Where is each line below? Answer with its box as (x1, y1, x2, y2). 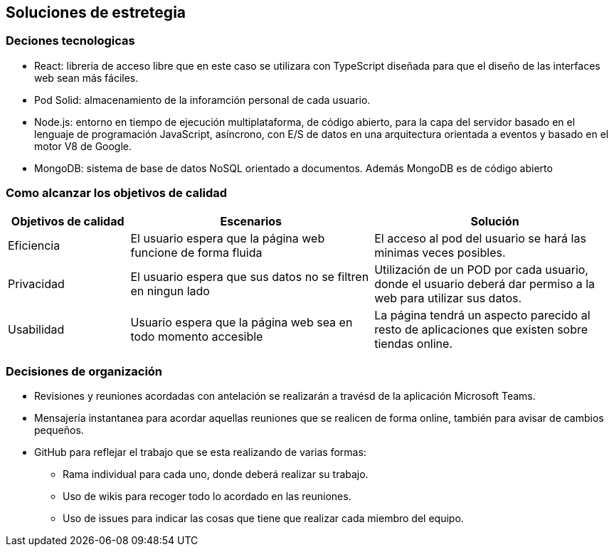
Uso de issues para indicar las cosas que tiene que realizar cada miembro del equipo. (63, 512, 464, 525)
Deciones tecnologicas (6, 33, 135, 48)
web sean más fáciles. (34, 71, 139, 84)
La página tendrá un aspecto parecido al (374, 307, 591, 322)
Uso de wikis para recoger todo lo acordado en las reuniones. (63, 490, 351, 503)
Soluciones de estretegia (6, 4, 186, 21)
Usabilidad (8, 322, 65, 336)
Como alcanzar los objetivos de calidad (6, 186, 228, 201)
